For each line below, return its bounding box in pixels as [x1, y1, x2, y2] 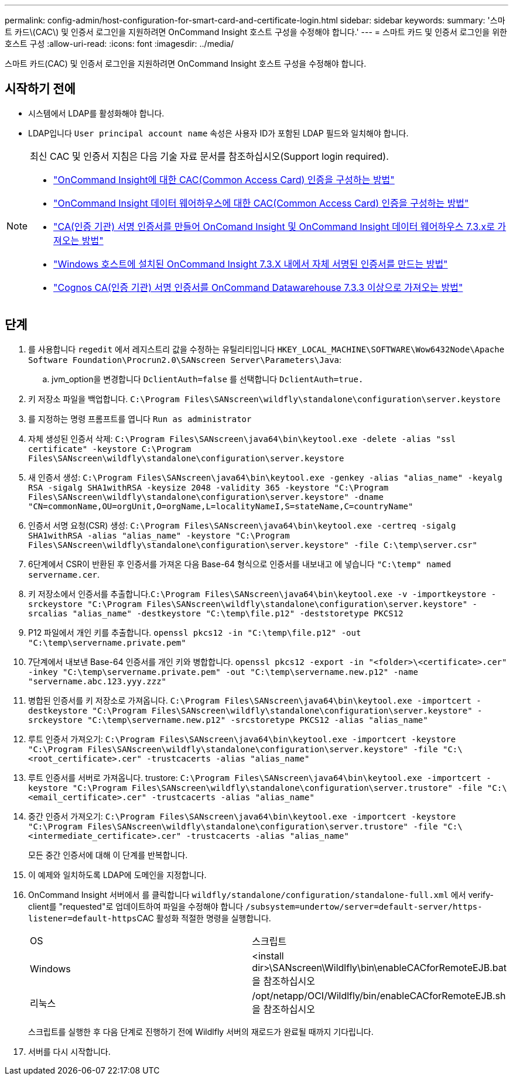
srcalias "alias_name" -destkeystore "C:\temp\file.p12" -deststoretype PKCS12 [28, 608, 403, 618]
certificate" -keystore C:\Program [28, 444, 191, 454]
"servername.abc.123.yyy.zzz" [28, 676, 167, 686]
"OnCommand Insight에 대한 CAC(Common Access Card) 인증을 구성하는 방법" [53, 173, 395, 186]
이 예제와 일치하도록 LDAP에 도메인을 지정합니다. [28, 869, 207, 880]
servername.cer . [28, 569, 100, 580]
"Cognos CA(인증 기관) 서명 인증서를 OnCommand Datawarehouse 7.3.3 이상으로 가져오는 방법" [53, 281, 463, 293]
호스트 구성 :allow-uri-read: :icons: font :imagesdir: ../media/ [5, 39, 234, 49]
